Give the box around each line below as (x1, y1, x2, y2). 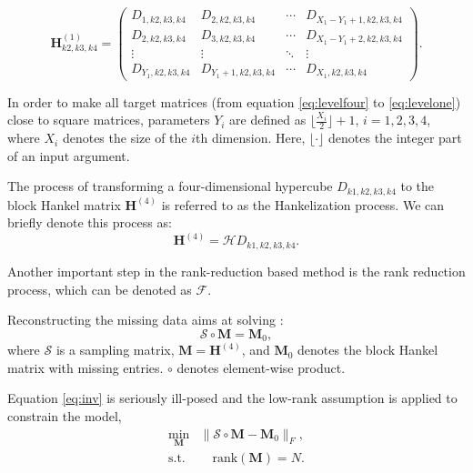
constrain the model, (7, 406, 122, 425)
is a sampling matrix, (55, 340, 175, 359)
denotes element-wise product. (176, 357, 346, 377)
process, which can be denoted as (7, 279, 192, 298)
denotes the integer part (328, 128, 462, 147)
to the (400, 176, 435, 196)
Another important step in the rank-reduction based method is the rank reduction (7, 261, 466, 280)
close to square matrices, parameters (7, 110, 210, 129)
